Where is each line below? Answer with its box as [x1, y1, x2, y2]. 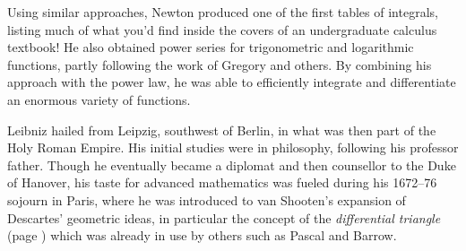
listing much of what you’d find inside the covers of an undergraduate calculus [7, 20, 437, 39]
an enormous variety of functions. [7, 90, 191, 108]
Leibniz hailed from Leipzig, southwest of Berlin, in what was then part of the [7, 120, 436, 139]
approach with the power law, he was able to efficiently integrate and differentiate [7, 73, 456, 91]
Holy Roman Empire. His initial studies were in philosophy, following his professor [7, 138, 459, 157]
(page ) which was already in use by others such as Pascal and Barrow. [7, 226, 397, 245]
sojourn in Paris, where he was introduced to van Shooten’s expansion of [7, 190, 406, 209]
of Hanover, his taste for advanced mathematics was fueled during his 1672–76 [7, 173, 437, 192]
